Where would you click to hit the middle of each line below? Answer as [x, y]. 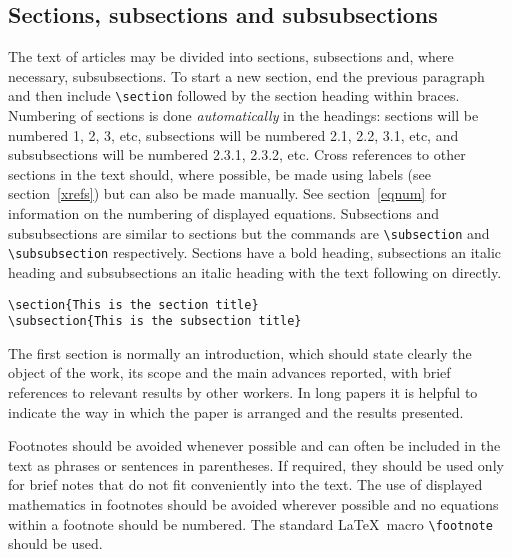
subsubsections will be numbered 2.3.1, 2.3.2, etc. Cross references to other [237, 154]
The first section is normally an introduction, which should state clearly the [240, 352]
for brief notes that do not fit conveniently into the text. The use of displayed [245, 484]
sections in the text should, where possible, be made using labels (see [219, 173]
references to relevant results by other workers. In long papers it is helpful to [243, 392]
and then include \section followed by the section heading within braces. [234, 95]
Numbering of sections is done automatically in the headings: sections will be [243, 115]
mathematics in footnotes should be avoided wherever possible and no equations [253, 503]
